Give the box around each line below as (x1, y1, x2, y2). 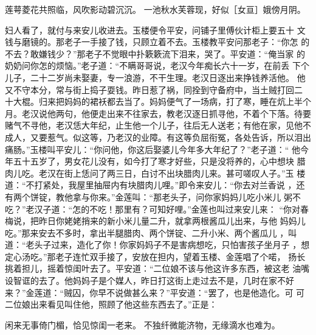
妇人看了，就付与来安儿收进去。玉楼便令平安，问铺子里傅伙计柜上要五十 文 (5, 23, 306, 36)
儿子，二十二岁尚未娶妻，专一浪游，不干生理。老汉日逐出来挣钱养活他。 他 (5, 71, 306, 83)
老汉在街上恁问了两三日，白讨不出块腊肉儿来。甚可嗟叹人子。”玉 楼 (38, 166, 306, 179)
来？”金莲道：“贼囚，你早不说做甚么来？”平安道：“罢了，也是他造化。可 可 (5, 286, 305, 298)
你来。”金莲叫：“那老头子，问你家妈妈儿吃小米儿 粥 (89, 190, 292, 203)
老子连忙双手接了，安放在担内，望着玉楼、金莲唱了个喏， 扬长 (55, 250, 306, 263)
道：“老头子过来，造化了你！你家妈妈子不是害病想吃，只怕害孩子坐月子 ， (5, 238, 301, 251)
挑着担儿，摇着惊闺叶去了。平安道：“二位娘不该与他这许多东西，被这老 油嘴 (5, 262, 310, 275)
